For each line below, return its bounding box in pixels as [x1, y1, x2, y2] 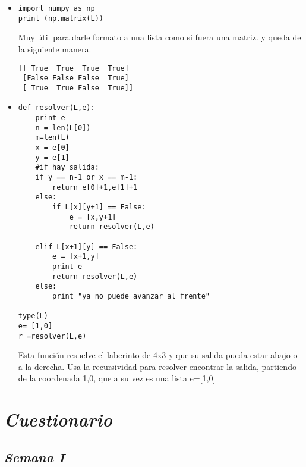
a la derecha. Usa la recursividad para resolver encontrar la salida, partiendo [18, 360, 296, 372]
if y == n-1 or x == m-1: [35, 173, 138, 182]
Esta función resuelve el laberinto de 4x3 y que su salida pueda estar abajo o [18, 349, 298, 361]
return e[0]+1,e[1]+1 [52, 183, 138, 192]
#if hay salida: [35, 163, 99, 172]
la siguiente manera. [18, 42, 92, 55]
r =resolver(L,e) [18, 331, 87, 340]
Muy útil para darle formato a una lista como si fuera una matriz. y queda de [18, 31, 301, 43]
